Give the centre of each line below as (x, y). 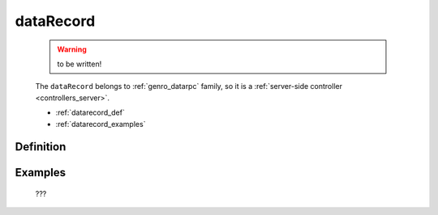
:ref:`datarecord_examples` (101, 124)
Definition (41, 147)
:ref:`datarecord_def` (90, 112)
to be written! (79, 64)
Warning (72, 49)
